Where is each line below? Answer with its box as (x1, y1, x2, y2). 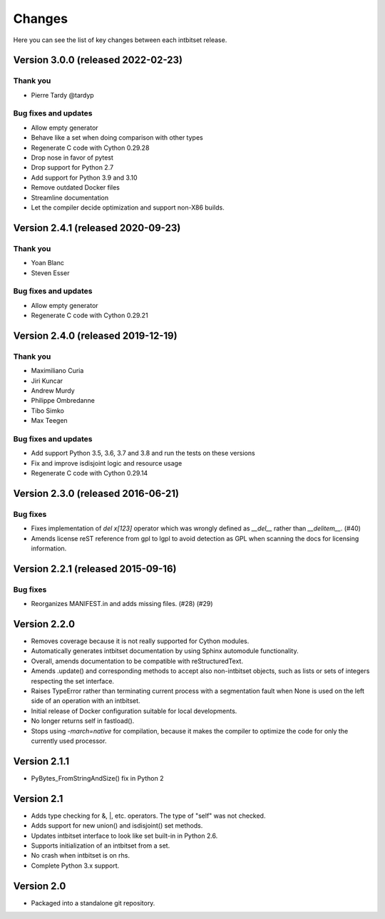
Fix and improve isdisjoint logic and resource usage (31, 458, 183, 467)
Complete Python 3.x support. (31, 861, 120, 870)
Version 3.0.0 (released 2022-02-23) (13, 54, 183, 66)
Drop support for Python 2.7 (31, 163, 114, 172)
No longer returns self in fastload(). (31, 717, 135, 725)
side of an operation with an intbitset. (31, 697, 140, 705)
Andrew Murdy (31, 386, 75, 395)
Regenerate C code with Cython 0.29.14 (31, 469, 148, 478)
